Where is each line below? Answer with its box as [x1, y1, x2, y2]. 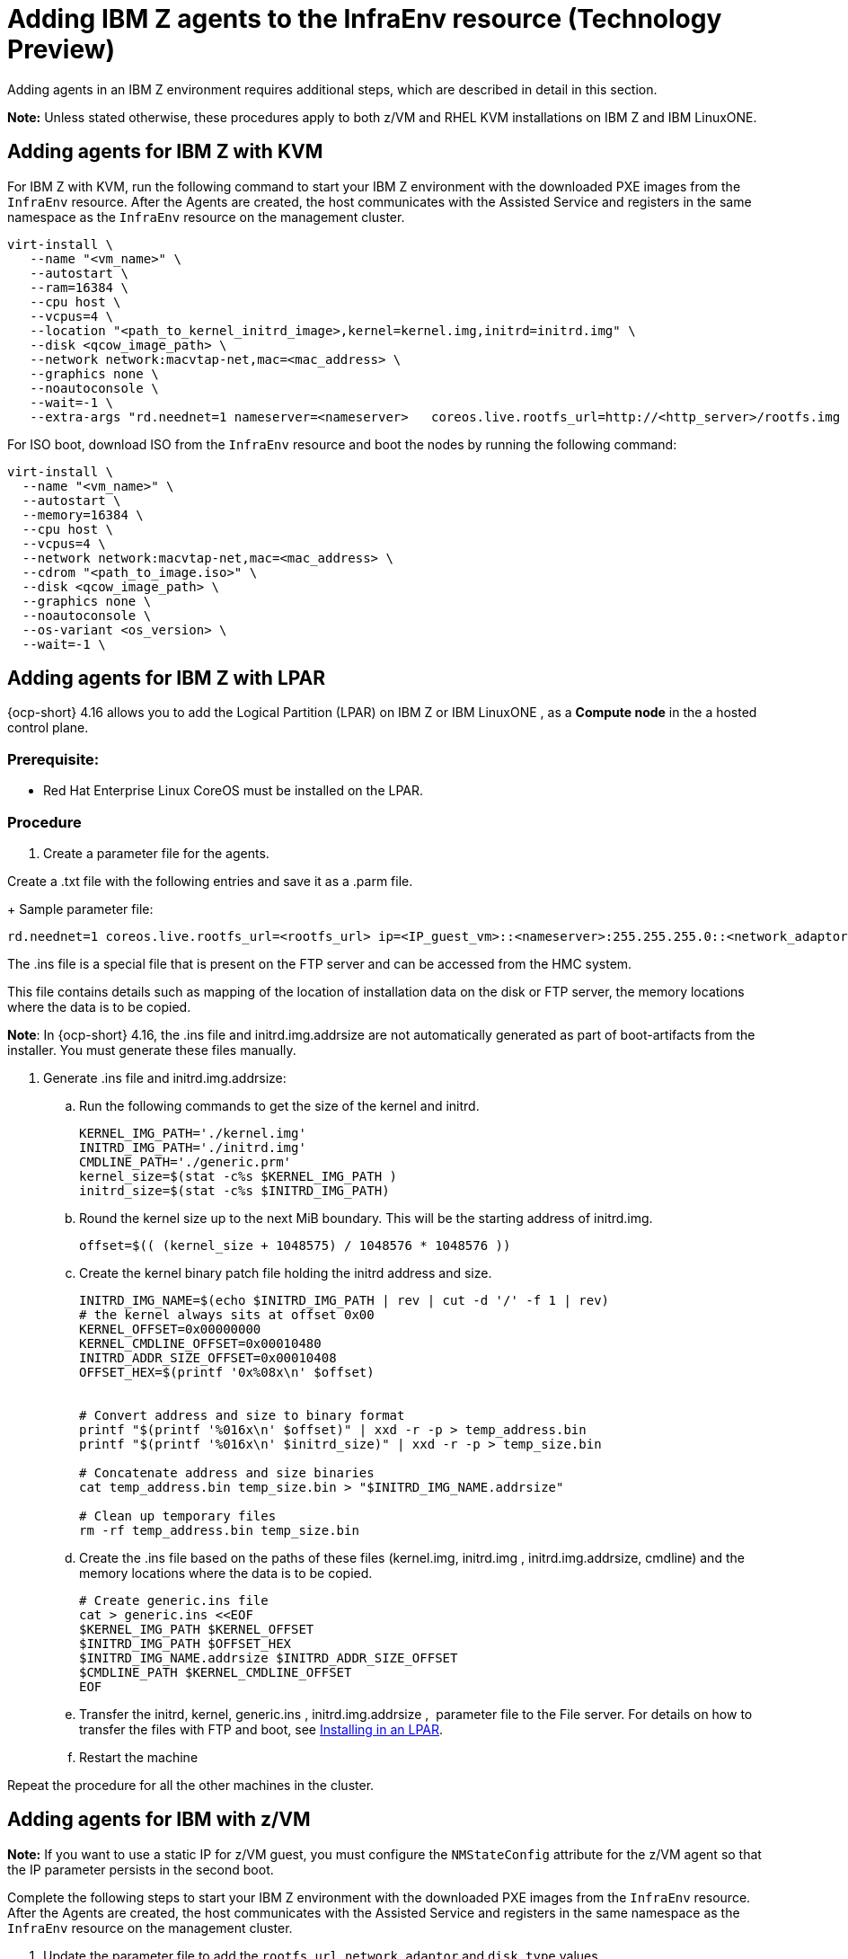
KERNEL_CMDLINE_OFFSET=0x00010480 [79, 1335, 322, 1351]
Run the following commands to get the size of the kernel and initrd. [79, 1097, 480, 1113]
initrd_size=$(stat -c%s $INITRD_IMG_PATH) [79, 1183, 390, 1198]
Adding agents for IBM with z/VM [7, 1808, 311, 1831]
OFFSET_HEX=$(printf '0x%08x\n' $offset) [79, 1364, 375, 1379]
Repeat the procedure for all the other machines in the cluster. [7, 1777, 375, 1793]
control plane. [7, 720, 89, 736]
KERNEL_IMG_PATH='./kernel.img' [79, 1125, 306, 1140]
